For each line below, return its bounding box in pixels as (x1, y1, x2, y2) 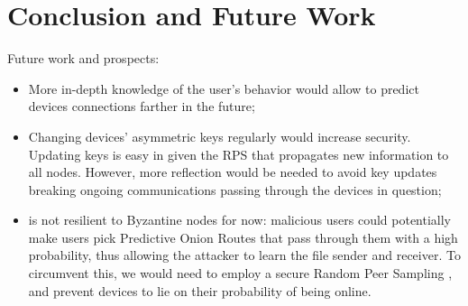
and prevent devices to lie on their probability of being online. (28, 281, 372, 300)
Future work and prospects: (7, 49, 160, 68)
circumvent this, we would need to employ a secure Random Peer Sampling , (28, 264, 453, 283)
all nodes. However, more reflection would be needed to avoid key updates (28, 162, 437, 181)
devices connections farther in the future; (28, 97, 255, 116)
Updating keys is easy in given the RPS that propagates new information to (28, 144, 449, 163)
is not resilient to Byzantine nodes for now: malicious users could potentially (28, 210, 452, 229)
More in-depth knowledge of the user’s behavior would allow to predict (28, 79, 419, 97)
